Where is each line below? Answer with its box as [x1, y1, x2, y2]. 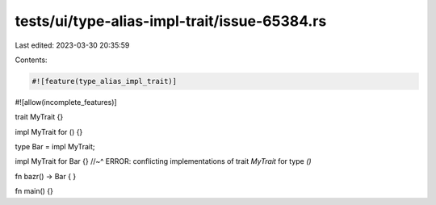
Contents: [15, 55, 48, 65]
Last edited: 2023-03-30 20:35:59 [15, 40, 130, 50]
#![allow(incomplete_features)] [15, 97, 117, 107]
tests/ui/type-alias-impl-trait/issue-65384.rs [15, 12, 327, 30]
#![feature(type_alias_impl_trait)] [31, 77, 178, 86]
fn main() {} [15, 186, 54, 196]
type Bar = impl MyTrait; [15, 142, 96, 152]
